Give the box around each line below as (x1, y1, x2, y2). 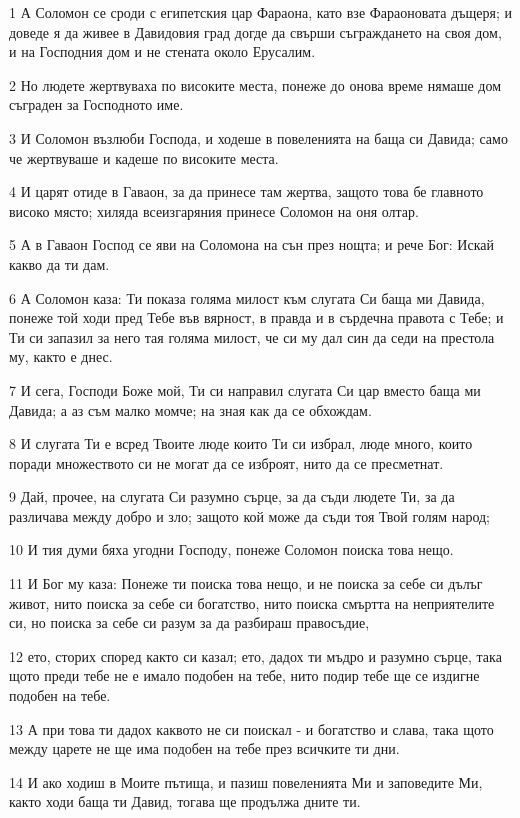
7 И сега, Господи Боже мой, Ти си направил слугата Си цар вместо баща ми (9, 379, 481, 400)
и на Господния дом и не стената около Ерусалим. (9, 41, 316, 62)
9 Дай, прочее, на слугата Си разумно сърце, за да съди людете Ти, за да (9, 486, 455, 507)
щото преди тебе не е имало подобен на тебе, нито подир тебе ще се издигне (9, 665, 480, 686)
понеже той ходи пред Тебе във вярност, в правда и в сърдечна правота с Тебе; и (9, 307, 504, 328)
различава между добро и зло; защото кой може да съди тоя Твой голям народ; (9, 505, 490, 526)
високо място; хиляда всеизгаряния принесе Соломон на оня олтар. (9, 200, 419, 221)
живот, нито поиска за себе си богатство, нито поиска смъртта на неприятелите (9, 592, 495, 613)
